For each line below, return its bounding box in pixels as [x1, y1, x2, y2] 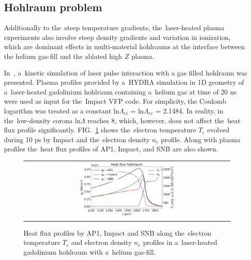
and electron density [71, 237, 132, 247]
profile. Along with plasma [161, 134, 240, 144]
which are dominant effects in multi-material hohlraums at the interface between [4, 41, 245, 52]
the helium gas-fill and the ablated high [4, 51, 122, 61]
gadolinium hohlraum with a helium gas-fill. [23, 246, 156, 257]
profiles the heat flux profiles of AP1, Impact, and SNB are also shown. [4, 144, 218, 154]
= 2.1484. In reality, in [155, 105, 224, 115]
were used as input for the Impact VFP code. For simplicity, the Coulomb [4, 96, 227, 106]
